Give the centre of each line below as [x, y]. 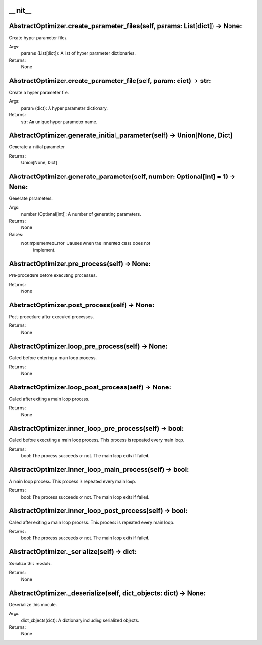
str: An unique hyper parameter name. [59, 122]
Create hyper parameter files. [38, 38]
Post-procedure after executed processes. [51, 317]
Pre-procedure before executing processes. [53, 275]
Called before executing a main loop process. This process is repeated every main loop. [97, 440]
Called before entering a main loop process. [53, 358]
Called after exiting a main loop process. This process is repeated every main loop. [92, 522]
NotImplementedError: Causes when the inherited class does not [86, 243]
